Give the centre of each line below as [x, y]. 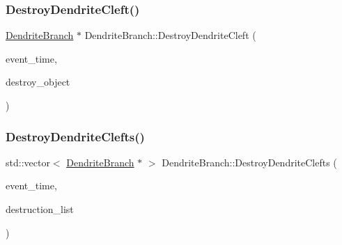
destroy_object [38, 82]
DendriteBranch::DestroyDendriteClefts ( [249, 162]
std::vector [28, 162]
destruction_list [40, 209]
